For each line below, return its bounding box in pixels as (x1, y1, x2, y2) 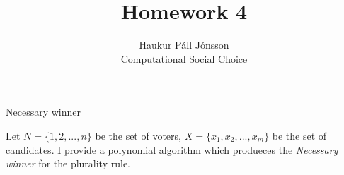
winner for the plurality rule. (6, 156, 131, 171)
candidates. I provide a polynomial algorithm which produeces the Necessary (6, 142, 338, 157)
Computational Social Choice (120, 51, 248, 66)
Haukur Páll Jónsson (139, 37, 229, 52)
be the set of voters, (95, 128, 181, 143)
